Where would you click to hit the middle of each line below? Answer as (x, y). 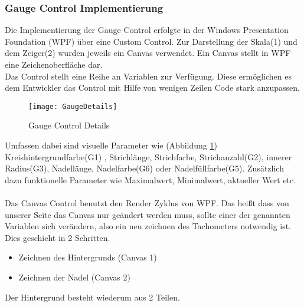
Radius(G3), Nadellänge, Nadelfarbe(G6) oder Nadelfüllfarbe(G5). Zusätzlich (144, 168)
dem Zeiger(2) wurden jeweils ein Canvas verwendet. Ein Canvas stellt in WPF (148, 53)
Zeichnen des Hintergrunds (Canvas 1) (88, 257)
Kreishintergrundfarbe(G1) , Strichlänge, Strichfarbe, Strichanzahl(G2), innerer (148, 156)
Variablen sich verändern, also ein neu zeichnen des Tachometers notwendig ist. (148, 226)
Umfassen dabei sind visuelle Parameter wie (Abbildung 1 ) (111, 145)
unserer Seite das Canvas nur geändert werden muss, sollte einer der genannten (148, 214)
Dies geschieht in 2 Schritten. (58, 237)
